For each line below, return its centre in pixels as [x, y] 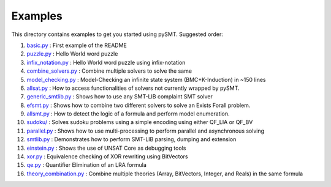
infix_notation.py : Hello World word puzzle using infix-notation [106, 62]
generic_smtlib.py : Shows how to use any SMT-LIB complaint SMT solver [120, 97]
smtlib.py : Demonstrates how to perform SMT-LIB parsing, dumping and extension [131, 139]
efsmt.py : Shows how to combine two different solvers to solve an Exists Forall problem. [139, 105]
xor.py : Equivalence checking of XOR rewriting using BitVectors [107, 156]
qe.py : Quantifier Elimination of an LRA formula [86, 165]
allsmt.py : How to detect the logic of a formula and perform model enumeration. [128, 114]
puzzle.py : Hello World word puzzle [72, 54]
